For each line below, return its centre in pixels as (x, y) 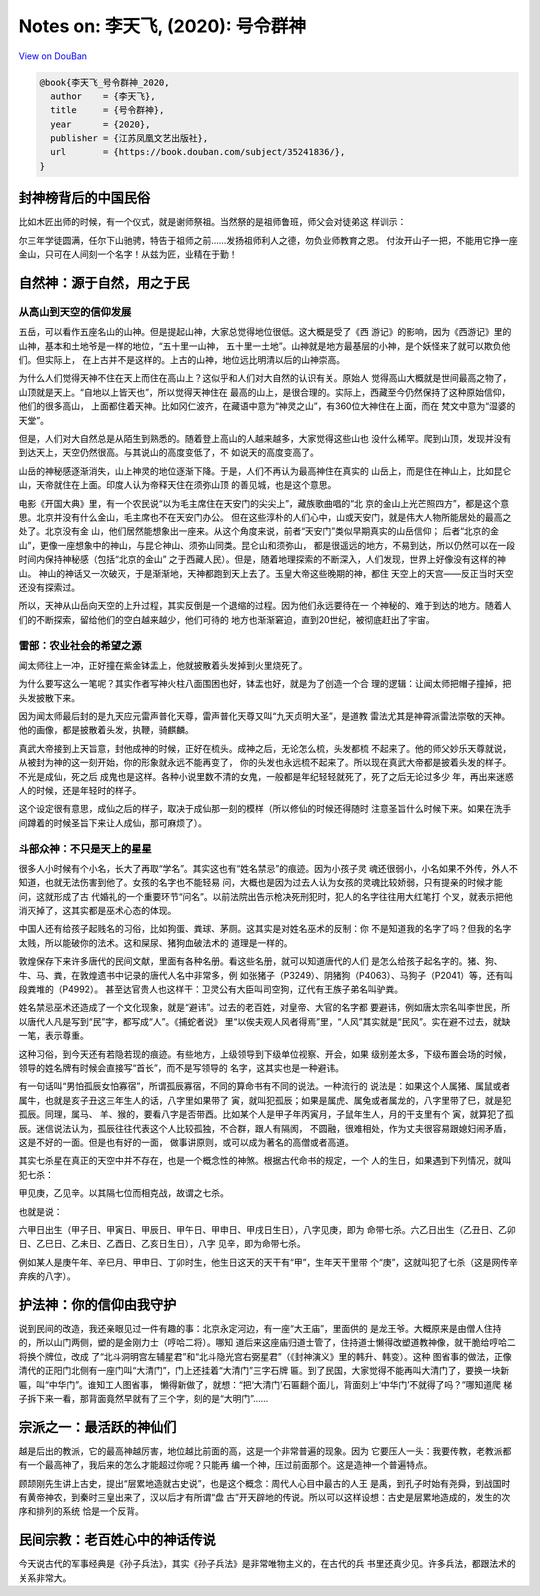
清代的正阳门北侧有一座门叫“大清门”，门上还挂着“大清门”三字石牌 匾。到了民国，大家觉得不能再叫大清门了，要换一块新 (264, 1371)
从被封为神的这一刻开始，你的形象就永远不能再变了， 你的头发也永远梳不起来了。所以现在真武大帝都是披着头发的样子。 (265, 762)
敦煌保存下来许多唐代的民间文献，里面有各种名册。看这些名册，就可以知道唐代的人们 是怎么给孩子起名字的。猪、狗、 (260, 961)
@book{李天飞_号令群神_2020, (104, 82)
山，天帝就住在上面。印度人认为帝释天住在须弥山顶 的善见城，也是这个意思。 (177, 485)
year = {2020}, (100, 124)
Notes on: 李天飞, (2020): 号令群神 (162, 26)
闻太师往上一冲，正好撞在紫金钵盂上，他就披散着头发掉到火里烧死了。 (163, 665)
